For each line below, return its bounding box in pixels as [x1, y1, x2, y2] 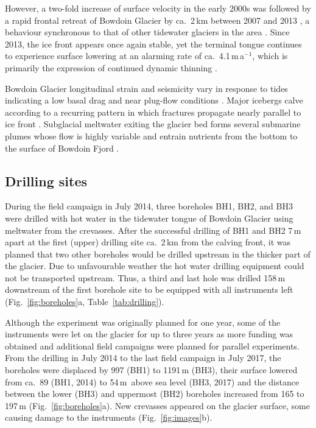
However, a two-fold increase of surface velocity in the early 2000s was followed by [5, 2, 311, 14]
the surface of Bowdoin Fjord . [5, 141, 119, 154]
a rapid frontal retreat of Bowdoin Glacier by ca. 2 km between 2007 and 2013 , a [5, 13, 310, 26]
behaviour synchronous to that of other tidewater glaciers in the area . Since [5, 26, 290, 38]
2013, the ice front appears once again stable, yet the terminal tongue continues [5, 37, 302, 50]
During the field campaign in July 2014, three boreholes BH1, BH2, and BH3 [5, 200, 293, 212]
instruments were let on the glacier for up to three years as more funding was [5, 328, 293, 340]
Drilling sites [5, 171, 88, 190]
